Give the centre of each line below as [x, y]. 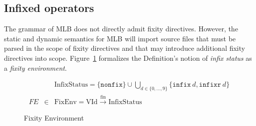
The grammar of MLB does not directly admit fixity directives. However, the [121, 29]
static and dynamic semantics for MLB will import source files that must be [120, 38]
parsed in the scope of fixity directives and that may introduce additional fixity [125, 48]
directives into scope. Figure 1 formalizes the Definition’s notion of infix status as [128, 58]
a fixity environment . [36, 67]
